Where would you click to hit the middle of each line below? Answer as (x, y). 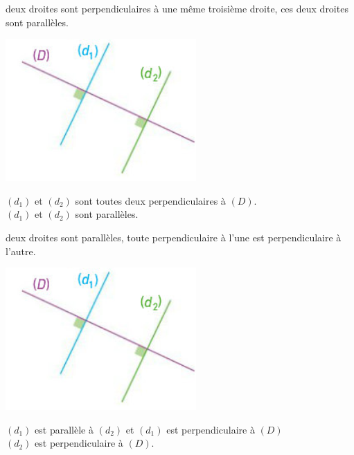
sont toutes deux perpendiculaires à (150, 200)
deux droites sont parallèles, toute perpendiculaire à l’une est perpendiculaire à (174, 237)
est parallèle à (64, 429)
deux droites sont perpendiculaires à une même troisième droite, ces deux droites (177, 8)
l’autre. (21, 251)
